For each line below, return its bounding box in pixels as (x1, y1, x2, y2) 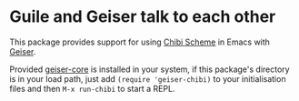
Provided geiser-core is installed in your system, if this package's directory (9, 64, 290, 75)
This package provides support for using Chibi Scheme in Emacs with (9, 36, 271, 47)
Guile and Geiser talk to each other (9, 6, 276, 27)
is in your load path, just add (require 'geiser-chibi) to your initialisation (9, 73, 286, 84)
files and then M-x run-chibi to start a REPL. (9, 83, 175, 94)
